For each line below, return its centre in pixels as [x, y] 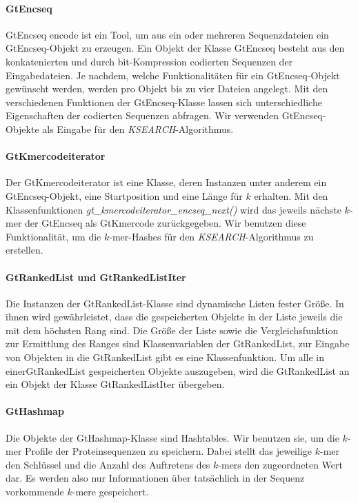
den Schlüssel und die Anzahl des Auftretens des [108, 464]
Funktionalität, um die [53, 236]
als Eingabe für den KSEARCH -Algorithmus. [138, 129]
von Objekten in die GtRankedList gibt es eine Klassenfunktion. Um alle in [165, 357]
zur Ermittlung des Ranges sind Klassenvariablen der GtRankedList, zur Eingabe [178, 343]
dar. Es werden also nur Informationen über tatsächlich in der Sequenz [155, 478]
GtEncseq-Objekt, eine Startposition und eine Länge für [124, 195]
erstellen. [24, 250]
